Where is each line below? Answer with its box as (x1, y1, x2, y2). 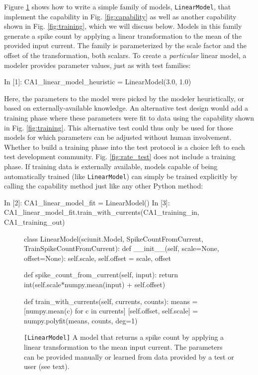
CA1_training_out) (4, 217, 65, 227)
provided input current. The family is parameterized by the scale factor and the (4, 40, 247, 51)
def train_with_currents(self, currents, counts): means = (24, 296, 198, 306)
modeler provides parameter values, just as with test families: (4, 60, 191, 70)
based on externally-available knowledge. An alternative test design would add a (4, 103, 249, 113)
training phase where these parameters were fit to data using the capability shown (4, 113, 255, 123)
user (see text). (24, 361, 70, 372)
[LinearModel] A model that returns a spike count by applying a (24, 332, 224, 342)
